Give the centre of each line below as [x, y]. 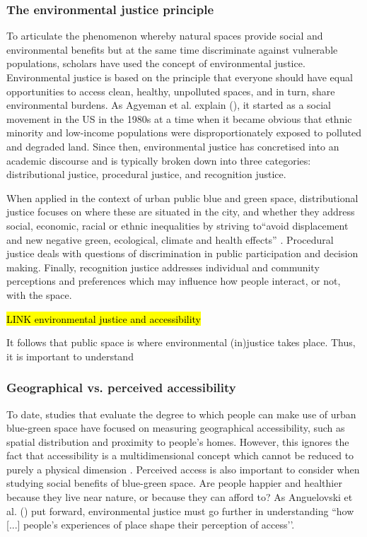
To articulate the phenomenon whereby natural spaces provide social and [165, 36]
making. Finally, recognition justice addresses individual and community [163, 267]
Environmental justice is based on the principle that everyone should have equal [180, 77]
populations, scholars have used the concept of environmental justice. [156, 63]
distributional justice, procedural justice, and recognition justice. [146, 174]
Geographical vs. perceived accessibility [121, 388]
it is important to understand [70, 356]
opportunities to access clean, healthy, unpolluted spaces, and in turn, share [171, 91]
